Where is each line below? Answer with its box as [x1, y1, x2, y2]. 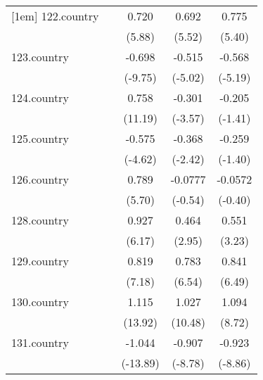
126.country [11, 171, 69, 187]
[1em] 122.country [11, 8, 99, 24]
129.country [11, 253, 69, 269]
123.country [11, 49, 69, 65]
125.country [11, 130, 69, 146]
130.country [11, 293, 69, 310]
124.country [11, 89, 69, 106]
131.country [11, 334, 69, 350]
